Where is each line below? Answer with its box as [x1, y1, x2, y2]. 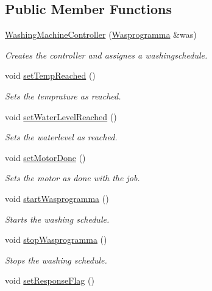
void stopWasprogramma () [5, 233, 107, 246]
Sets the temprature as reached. [5, 89, 121, 102]
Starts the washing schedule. [5, 212, 110, 225]
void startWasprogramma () [5, 192, 109, 204]
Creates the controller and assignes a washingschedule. [5, 48, 208, 61]
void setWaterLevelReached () [5, 110, 117, 123]
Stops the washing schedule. [5, 253, 107, 266]
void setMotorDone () [5, 151, 86, 163]
